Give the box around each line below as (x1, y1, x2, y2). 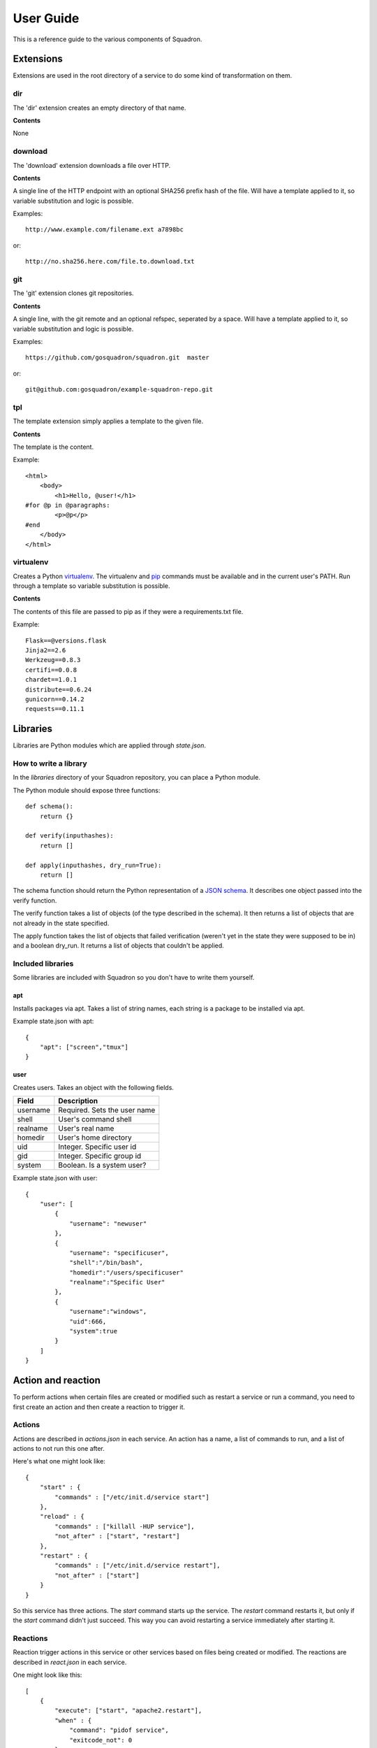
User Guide (13, 10, 80, 26)
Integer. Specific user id (58, 1142, 137, 1152)
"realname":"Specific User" (69, 1278, 165, 1287)
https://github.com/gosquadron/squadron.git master (25, 354, 209, 361)
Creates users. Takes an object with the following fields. (13, 1083, 175, 1091)
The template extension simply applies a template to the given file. (13, 417, 204, 426)
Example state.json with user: (13, 1174, 98, 1182)
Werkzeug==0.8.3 (25, 656, 81, 664)
